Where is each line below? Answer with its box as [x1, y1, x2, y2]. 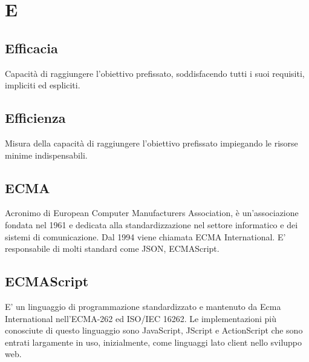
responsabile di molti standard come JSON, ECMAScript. [5, 242, 220, 255]
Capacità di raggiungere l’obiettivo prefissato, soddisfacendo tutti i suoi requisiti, [5, 67, 305, 79]
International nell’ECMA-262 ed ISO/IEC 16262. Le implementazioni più [5, 312, 277, 324]
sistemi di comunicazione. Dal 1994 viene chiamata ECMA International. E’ [5, 230, 286, 243]
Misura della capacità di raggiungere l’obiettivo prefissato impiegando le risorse [5, 136, 298, 149]
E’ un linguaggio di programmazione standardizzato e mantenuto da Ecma [5, 300, 281, 312]
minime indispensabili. [5, 148, 88, 161]
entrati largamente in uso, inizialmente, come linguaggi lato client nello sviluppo [5, 335, 302, 348]
